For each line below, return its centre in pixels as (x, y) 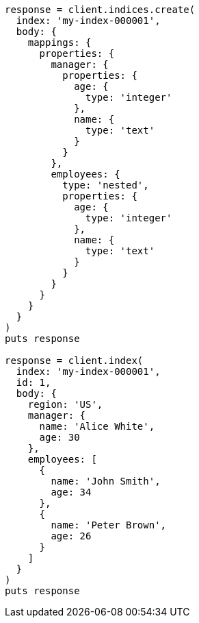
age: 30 (59, 437)
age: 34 (71, 492)
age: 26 (71, 536)
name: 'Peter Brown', (109, 525)
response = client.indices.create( (100, 10)
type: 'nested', (106, 185)
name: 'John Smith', (106, 481)
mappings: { (59, 42)
